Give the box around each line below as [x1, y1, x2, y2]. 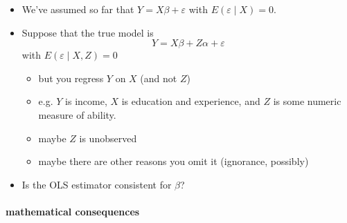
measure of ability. [38, 107, 116, 122]
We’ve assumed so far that [21, 2, 134, 16]
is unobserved [79, 130, 137, 145]
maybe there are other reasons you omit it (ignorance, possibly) [38, 154, 309, 168]
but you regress [38, 70, 104, 85]
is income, [65, 94, 107, 108]
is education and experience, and [121, 94, 260, 108]
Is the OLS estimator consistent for [21, 177, 172, 191]
